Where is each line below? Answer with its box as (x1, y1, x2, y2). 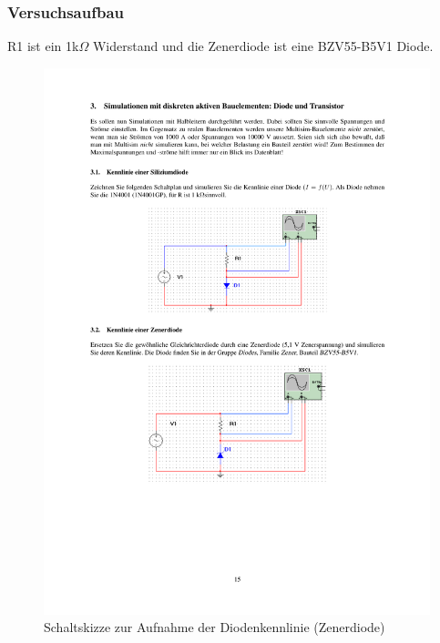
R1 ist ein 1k (7, 36, 79, 56)
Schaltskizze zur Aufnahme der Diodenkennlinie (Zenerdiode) (44, 617, 385, 637)
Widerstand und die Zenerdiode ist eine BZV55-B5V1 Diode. (92, 36, 434, 56)
